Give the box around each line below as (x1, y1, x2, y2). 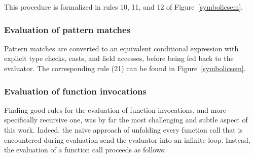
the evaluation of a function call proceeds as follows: (4, 144, 166, 155)
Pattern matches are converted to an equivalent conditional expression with (4, 43, 239, 53)
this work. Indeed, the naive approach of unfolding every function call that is (4, 124, 243, 135)
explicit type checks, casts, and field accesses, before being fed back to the (4, 53, 234, 64)
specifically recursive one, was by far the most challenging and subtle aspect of (4, 114, 248, 125)
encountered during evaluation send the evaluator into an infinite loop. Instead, (4, 134, 250, 145)
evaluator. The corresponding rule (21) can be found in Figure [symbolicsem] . (4, 63, 246, 73)
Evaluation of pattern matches (4, 23, 131, 36)
